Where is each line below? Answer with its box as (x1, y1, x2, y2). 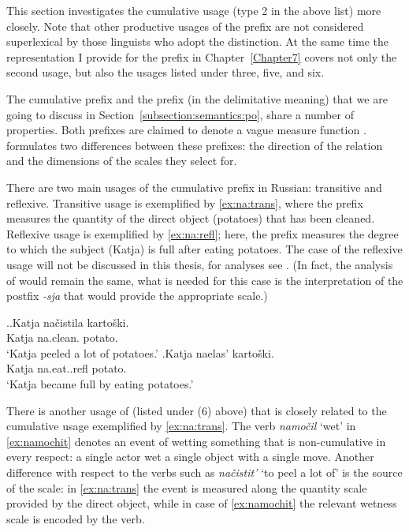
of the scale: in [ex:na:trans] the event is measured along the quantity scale (6, 479, 367, 496)
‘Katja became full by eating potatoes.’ (6, 376, 194, 392)
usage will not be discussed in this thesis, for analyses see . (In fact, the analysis (6, 256, 393, 272)
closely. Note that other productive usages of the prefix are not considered (6, 17, 364, 34)
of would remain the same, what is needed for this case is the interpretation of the (6, 272, 403, 288)
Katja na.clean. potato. (6, 329, 118, 346)
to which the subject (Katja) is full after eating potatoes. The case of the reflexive (6, 241, 403, 257)
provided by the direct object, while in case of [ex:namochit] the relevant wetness (6, 495, 397, 511)
